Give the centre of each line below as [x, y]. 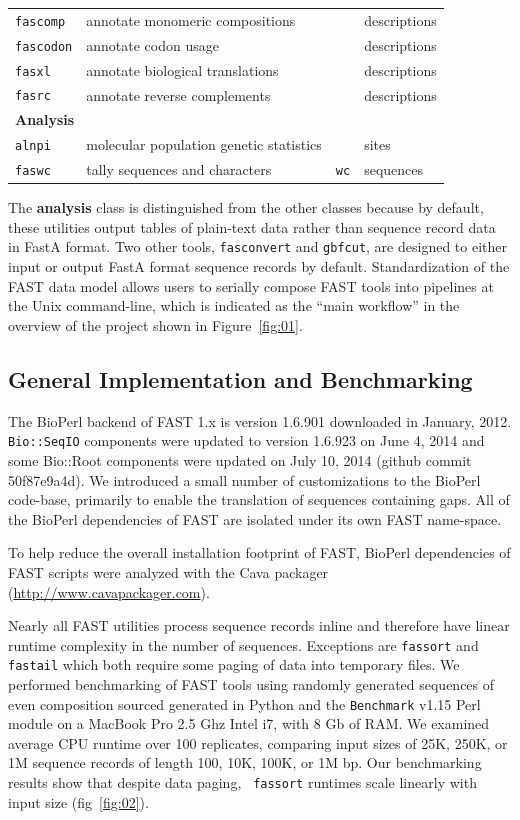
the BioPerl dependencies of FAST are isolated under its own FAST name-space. [255, 518]
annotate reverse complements [178, 94]
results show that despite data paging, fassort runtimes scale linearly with [242, 782]
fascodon [44, 46]
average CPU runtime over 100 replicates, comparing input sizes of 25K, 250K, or [258, 742]
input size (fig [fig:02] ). [78, 801]
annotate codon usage [152, 44]
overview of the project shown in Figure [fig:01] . [155, 324]
